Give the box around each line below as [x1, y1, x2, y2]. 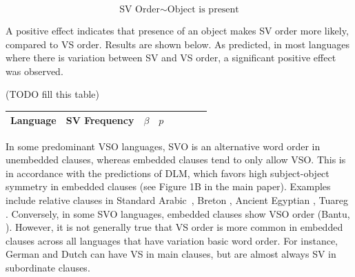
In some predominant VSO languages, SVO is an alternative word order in [6, 138, 321, 153]
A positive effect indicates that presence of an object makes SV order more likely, [6, 23, 349, 37]
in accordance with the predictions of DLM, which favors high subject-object [6, 165, 329, 180]
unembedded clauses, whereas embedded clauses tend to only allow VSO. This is [6, 152, 346, 167]
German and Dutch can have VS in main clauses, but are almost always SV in [6, 247, 336, 261]
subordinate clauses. [6, 260, 90, 274]
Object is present [167, 5, 239, 14]
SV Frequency [65, 113, 134, 127]
